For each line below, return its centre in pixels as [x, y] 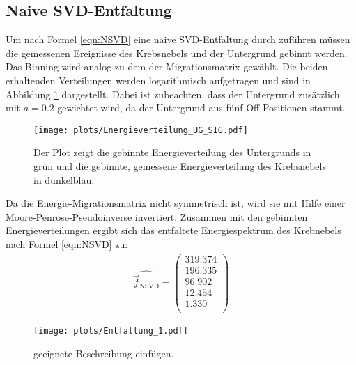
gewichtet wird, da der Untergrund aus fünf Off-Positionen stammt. [201, 108]
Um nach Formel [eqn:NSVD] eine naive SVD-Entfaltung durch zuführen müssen [178, 39]
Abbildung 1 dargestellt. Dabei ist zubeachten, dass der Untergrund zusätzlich [173, 94]
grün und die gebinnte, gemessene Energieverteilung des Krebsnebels [180, 166]
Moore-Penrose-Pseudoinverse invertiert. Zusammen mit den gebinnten [157, 216]
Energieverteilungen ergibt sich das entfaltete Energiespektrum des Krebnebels [173, 230]
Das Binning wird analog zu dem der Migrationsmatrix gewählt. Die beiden [167, 67]
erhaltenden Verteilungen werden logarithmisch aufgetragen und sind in [158, 80]
